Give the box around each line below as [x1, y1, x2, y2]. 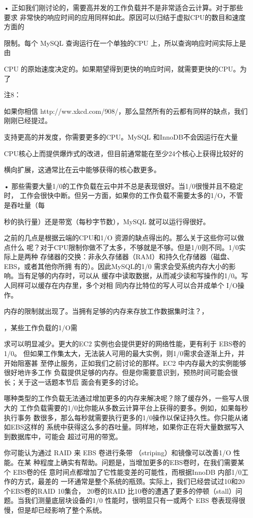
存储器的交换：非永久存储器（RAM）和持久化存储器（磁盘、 [40, 251, 234, 262]
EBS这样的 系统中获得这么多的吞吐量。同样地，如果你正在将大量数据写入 [10, 422, 244, 432]
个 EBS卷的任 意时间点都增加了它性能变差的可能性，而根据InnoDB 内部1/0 [4, 466, 242, 477]
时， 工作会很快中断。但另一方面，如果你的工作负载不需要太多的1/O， [4, 190, 230, 200]
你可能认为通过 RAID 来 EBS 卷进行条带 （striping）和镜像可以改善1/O [4, 447, 231, 458]
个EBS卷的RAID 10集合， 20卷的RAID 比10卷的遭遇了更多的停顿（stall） [4, 485, 236, 496]
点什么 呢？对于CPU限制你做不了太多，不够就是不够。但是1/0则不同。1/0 [4, 242, 239, 252]
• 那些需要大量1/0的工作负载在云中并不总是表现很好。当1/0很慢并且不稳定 [4, 180, 243, 191]
